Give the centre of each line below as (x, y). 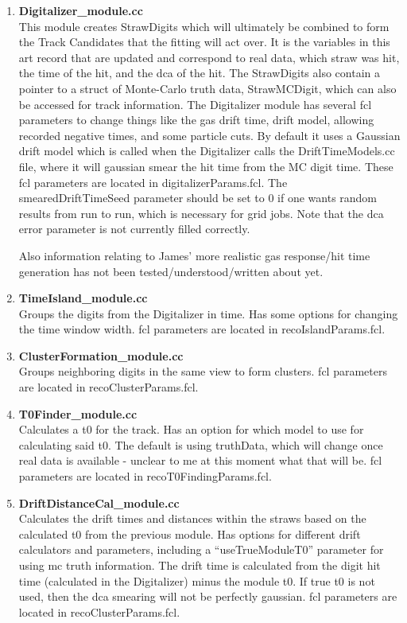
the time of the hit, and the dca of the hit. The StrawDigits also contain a (200, 73)
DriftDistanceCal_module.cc (99, 502)
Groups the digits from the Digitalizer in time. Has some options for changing (208, 313)
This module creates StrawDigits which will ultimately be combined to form (204, 26)
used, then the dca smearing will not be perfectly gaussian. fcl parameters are (208, 596)
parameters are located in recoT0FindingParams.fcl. (145, 476)
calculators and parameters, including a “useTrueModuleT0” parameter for (201, 549)
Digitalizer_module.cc (81, 10)
